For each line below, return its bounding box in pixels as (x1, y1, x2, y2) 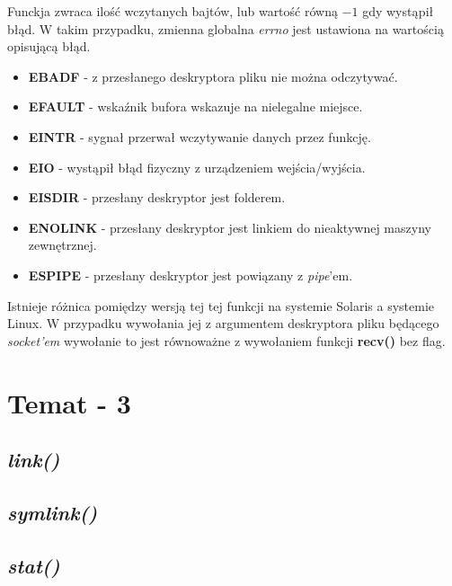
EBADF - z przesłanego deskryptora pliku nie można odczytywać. (28, 67, 398, 85)
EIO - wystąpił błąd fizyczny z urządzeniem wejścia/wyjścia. (28, 157, 366, 176)
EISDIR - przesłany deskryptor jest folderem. (28, 188, 286, 207)
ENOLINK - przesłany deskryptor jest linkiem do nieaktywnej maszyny (28, 218, 431, 236)
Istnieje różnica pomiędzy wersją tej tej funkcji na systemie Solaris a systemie (7, 296, 435, 315)
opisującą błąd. (7, 37, 91, 56)
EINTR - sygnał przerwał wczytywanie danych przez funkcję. (28, 127, 371, 146)
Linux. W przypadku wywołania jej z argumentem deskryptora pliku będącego (7, 314, 439, 333)
